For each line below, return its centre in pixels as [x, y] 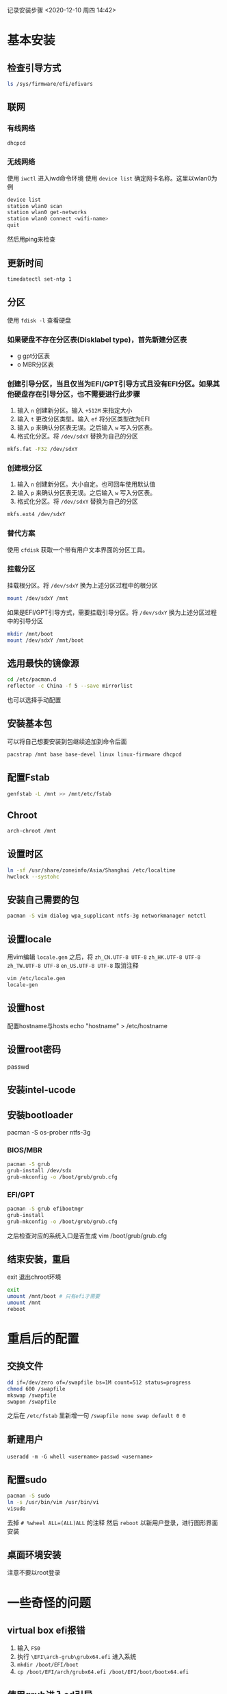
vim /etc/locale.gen [37, 979]
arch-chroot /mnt [32, 831]
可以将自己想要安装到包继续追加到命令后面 [67, 741]
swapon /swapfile [32, 1402]
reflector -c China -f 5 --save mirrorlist [70, 686]
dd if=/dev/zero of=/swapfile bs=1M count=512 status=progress [99, 1382]
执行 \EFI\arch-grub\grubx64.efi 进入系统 [77, 1657]
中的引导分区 [25, 620]
